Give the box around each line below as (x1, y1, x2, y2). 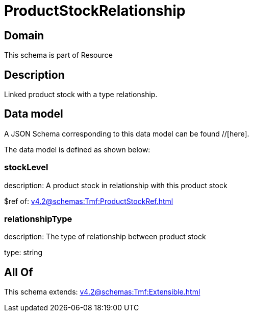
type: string (4, 248, 43, 257)
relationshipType (4, 213, 72, 224)
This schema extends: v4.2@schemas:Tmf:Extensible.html (4, 287, 200, 297)
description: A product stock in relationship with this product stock (4, 180, 227, 190)
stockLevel (4, 162, 48, 173)
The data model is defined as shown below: (4, 145, 150, 154)
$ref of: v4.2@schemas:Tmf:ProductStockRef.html (4, 196, 173, 206)
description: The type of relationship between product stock (4, 232, 206, 241)
